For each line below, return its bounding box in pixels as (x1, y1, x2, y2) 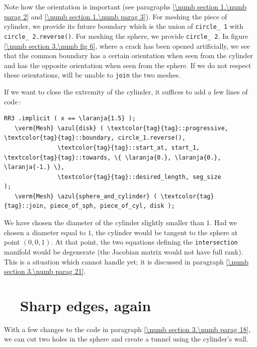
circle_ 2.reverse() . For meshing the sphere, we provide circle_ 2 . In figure (4, 30, 249, 41)
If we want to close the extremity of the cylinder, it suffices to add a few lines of (4, 86, 248, 96)
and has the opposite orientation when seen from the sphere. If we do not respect (4, 60, 252, 70)
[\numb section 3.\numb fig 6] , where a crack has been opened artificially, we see (4, 40, 250, 51)
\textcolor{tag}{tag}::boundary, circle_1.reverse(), (4, 134, 186, 142)
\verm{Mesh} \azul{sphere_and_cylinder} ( (14, 192, 157, 200)
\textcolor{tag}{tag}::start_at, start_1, (57, 144, 200, 151)
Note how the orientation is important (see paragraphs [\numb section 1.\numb (4, 1, 247, 11)
